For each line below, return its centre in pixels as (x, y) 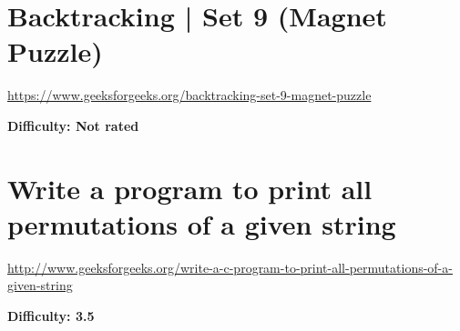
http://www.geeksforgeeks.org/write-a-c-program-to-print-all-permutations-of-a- (230, 267)
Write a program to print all (190, 188)
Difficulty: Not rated (73, 125)
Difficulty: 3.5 (51, 316)
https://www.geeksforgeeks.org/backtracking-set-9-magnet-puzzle (189, 95)
